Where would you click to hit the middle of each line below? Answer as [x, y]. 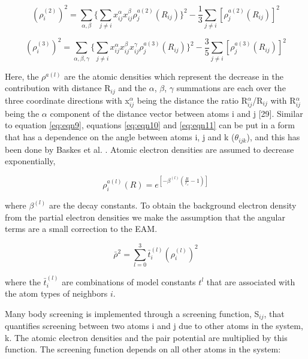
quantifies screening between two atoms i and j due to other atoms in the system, [154, 326]
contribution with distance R [58, 88]
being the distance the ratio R [192, 100]
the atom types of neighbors [56, 293]
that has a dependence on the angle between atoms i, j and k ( [120, 137]
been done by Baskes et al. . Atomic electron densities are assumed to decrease [150, 149]
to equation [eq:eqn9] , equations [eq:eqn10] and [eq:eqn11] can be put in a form [150, 125]
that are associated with [251, 281]
